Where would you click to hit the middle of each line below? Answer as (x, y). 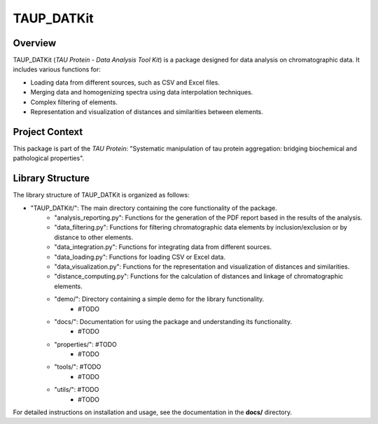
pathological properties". (49, 158)
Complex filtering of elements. (74, 102)
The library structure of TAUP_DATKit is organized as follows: (101, 195)
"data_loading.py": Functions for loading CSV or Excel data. (140, 257)
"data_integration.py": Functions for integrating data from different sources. (163, 247)
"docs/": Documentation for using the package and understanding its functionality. (173, 321)
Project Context (48, 132)
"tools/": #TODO (78, 367)
